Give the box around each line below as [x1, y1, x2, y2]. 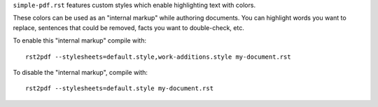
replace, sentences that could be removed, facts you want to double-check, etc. [13, 23, 244, 31]
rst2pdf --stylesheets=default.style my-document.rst [25, 85, 213, 92]
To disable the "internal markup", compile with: [13, 68, 148, 76]
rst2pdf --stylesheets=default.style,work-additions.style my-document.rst [25, 52, 291, 61]
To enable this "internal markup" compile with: [13, 36, 147, 45]
